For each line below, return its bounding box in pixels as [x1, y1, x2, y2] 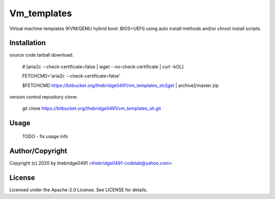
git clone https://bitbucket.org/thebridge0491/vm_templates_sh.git [22, 105, 161, 111]
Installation [9, 39, 46, 47]
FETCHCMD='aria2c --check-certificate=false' [22, 73, 121, 79]
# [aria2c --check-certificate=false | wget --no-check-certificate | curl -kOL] [22, 64, 184, 70]
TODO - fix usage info [22, 133, 68, 139]
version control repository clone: [9, 94, 78, 100]
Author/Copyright [9, 147, 67, 155]
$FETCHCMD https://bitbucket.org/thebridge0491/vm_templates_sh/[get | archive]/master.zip [22, 82, 219, 89]
